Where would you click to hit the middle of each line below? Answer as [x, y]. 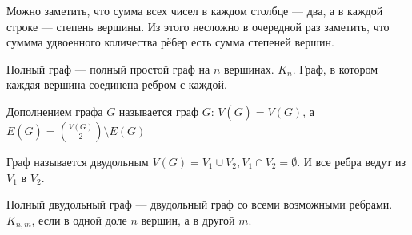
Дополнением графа [55, 111]
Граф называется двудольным [78, 161]
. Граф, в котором [335, 68]
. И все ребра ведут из [351, 161]
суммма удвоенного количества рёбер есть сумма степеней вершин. [170, 42]
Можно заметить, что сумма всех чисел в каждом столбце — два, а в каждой [195, 10]
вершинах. [249, 68]
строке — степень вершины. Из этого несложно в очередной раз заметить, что [198, 26]
